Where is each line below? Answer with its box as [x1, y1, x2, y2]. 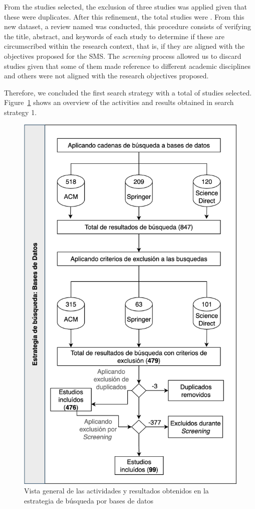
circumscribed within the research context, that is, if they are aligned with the [4, 41, 245, 51]
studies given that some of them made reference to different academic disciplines [4, 60, 250, 71]
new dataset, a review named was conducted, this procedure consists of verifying [4, 21, 251, 32]
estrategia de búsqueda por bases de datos [24, 495, 153, 505]
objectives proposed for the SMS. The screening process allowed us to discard [4, 50, 241, 61]
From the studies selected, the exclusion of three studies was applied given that [4, 2, 247, 12]
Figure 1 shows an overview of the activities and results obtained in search [4, 97, 234, 108]
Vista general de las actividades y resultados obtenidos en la [24, 485, 209, 496]
